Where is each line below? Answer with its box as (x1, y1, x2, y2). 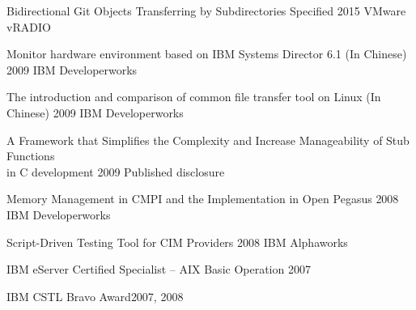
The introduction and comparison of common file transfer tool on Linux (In (6, 88, 381, 105)
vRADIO (6, 18, 51, 35)
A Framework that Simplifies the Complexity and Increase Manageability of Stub (6, 131, 410, 148)
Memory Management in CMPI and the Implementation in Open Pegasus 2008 (6, 190, 399, 207)
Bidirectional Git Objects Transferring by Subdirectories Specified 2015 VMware (6, 2, 406, 19)
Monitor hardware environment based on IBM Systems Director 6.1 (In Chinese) (6, 45, 407, 62)
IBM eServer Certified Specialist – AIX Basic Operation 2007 (6, 261, 311, 278)
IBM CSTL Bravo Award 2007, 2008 (6, 287, 184, 304)
